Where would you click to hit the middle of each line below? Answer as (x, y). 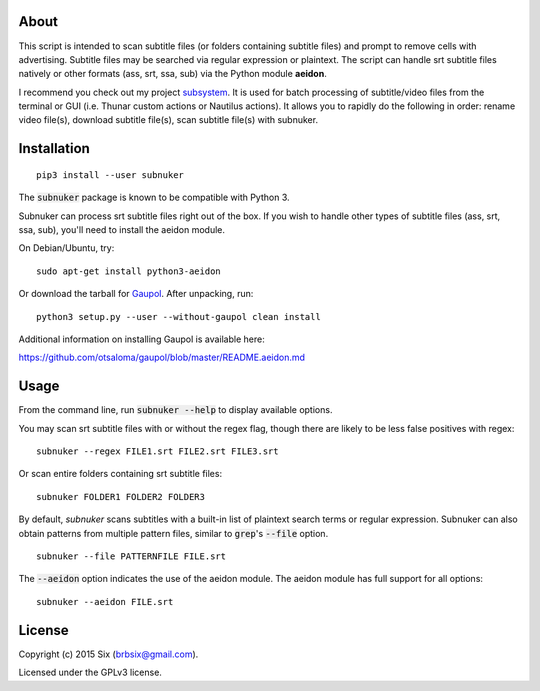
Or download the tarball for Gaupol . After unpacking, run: (136, 294)
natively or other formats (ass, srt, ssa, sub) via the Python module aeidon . (172, 74)
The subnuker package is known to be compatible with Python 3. (154, 197)
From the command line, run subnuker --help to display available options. (175, 410)
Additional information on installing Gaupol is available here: (141, 339)
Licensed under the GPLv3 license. (90, 672)
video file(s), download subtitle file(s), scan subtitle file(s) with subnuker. (168, 120)
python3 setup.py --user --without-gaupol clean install (179, 316)
